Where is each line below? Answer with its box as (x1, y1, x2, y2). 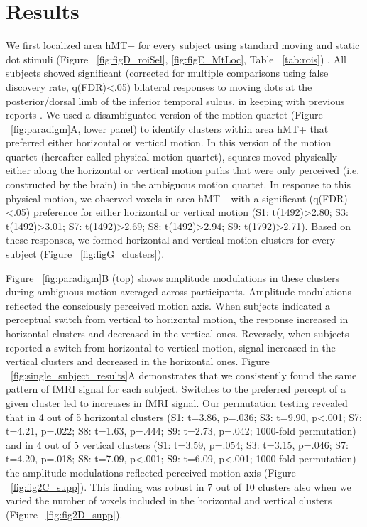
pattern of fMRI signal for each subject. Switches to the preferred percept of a (6, 381, 346, 396)
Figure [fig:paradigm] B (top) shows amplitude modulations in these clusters (6, 270, 340, 285)
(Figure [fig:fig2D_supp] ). (6, 506, 123, 521)
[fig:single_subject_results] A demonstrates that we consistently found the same (11, 367, 357, 382)
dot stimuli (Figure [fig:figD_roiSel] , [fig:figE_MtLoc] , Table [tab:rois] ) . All (6, 51, 346, 66)
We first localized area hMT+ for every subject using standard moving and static (6, 38, 360, 53)
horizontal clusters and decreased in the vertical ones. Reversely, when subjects (6, 326, 349, 340)
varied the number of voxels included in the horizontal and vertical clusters (6, 493, 332, 508)
